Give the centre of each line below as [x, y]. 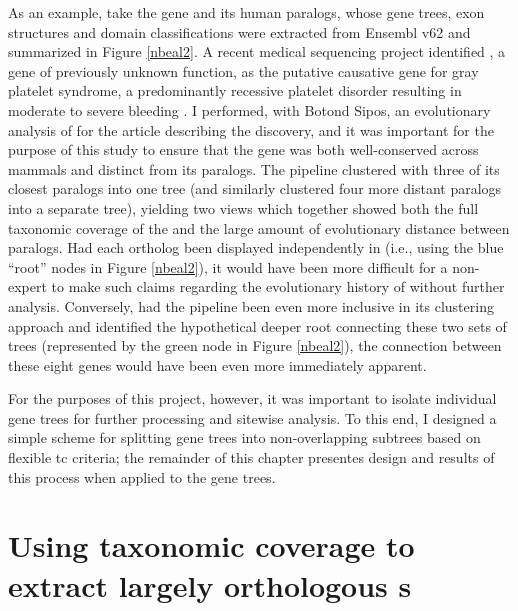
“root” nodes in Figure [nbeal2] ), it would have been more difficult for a [228, 266]
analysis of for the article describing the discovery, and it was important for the [251, 129]
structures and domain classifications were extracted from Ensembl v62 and [239, 31]
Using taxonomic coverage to [211, 545]
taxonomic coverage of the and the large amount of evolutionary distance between [259, 227]
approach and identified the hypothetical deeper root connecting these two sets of [257, 325]
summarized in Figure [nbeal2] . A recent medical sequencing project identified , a [257, 51]
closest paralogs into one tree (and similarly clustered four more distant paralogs [255, 188]
